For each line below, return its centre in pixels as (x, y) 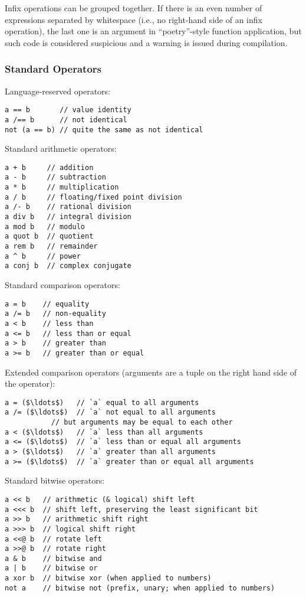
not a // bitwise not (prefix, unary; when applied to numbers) (140, 588)
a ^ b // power (43, 256)
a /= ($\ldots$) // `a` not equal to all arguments (110, 412)
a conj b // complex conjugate (68, 266)
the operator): (30, 384)
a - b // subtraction (55, 177)
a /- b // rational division (68, 207)
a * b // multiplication (62, 187)
